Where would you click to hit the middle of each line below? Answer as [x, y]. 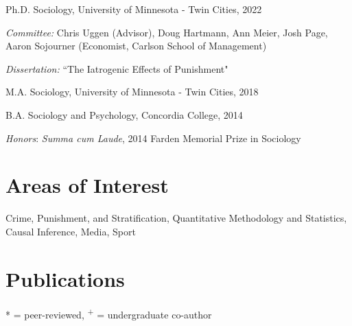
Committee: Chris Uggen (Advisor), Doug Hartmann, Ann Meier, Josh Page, [167, 32]
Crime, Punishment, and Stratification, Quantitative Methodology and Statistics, [176, 218]
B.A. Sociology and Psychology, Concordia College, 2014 [124, 114]
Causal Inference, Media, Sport [71, 231]
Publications [65, 278]
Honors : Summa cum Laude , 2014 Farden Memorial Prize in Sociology [153, 138]
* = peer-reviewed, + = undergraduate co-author [109, 313]
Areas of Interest [87, 185]
